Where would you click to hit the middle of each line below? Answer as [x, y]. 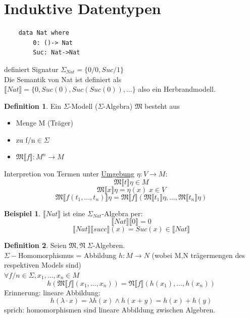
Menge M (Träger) [45, 123]
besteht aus [162, 106]
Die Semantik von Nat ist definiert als [63, 79]
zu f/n [26, 139]
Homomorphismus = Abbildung [67, 255]
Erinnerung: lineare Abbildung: [52, 292]
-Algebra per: [122, 213]
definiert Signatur [31, 69]
